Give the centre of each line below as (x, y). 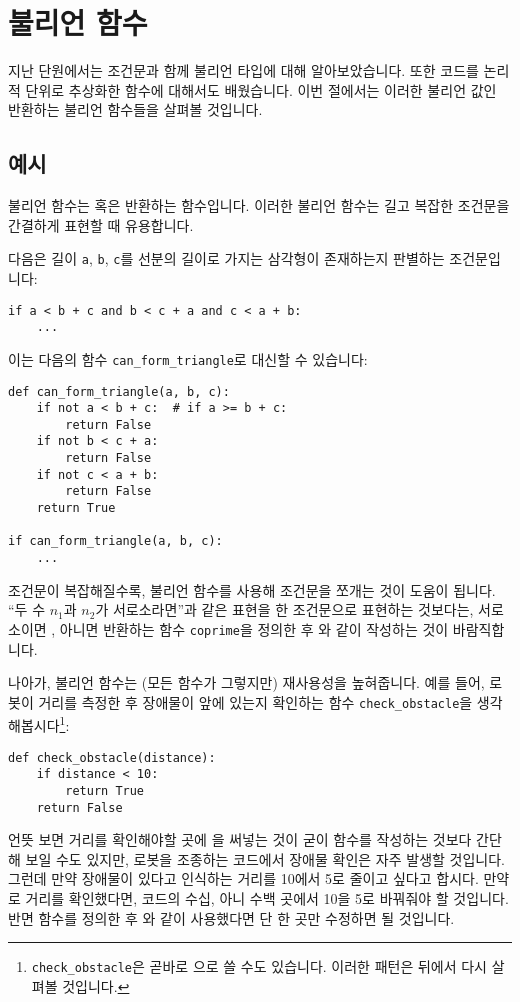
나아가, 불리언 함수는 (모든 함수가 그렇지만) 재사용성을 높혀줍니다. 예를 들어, (246, 682)
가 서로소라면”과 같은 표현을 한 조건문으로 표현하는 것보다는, (284, 609)
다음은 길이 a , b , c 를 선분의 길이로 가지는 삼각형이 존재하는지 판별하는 (226, 258)
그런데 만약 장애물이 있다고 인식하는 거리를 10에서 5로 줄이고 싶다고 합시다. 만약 (259, 878)
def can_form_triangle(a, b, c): (119, 391)
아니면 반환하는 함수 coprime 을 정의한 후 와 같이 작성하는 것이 (254, 628)
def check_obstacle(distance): (112, 757)
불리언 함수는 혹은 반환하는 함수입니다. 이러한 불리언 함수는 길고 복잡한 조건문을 (259, 205)
